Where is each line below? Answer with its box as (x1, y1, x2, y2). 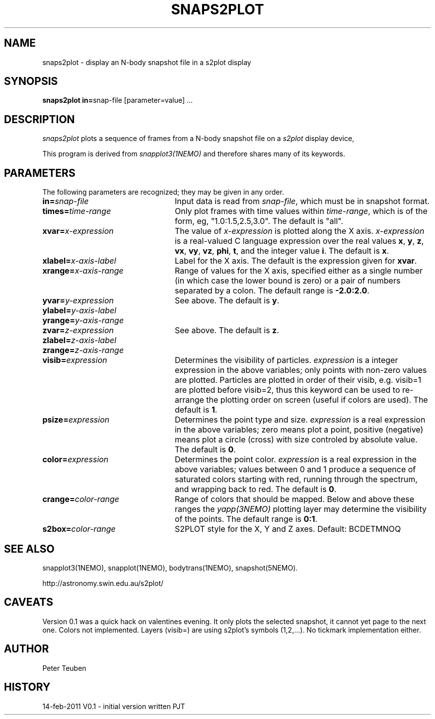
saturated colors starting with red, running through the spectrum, (174, 474, 418, 485)
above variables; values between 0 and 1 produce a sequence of (174, 464, 416, 475)
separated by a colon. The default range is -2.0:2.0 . (174, 286, 369, 296)
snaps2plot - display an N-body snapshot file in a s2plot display (42, 58, 251, 67)
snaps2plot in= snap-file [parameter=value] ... (42, 96, 193, 105)
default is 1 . (174, 405, 217, 415)
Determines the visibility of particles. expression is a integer (174, 355, 398, 365)
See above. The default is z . (174, 325, 279, 336)
